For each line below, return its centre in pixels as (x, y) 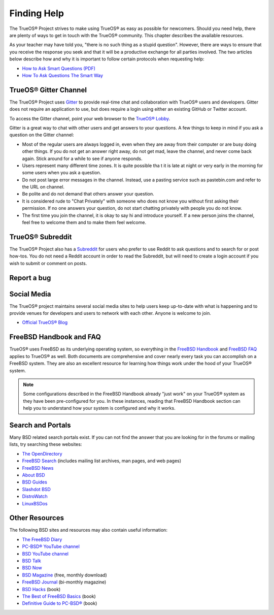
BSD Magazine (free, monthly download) (65, 575)
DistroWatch (35, 496)
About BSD (33, 475)
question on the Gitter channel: (42, 135)
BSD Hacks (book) (41, 589)
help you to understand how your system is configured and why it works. (99, 408)
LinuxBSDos (35, 503)
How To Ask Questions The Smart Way (63, 75)
